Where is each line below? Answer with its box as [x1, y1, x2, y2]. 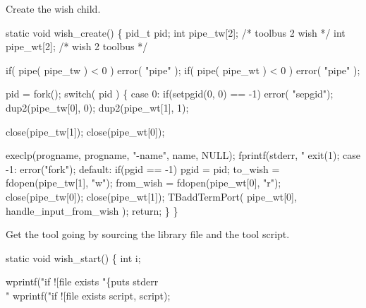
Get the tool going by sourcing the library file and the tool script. [6, 227, 290, 242]
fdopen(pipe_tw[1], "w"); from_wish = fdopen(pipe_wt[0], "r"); [6, 175, 281, 190]
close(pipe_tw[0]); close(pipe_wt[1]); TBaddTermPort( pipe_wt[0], [6, 189, 297, 203]
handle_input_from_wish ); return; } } [6, 203, 178, 218]
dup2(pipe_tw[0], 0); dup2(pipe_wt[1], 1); [6, 100, 189, 114]
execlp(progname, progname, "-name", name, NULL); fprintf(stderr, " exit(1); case [6, 148, 360, 162]
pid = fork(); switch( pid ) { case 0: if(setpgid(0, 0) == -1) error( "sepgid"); [6, 86, 334, 101]
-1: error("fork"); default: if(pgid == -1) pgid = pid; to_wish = [6, 161, 280, 176]
